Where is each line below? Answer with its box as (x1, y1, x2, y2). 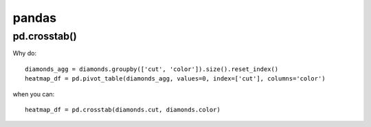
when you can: (12, 89, 55, 98)
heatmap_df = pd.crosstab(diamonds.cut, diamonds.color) (25, 106, 221, 113)
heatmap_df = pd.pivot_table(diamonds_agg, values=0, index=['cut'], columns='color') (25, 75, 326, 83)
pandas (12, 10, 57, 25)
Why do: (12, 49, 37, 57)
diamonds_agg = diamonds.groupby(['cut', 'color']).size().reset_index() (25, 65, 279, 73)
